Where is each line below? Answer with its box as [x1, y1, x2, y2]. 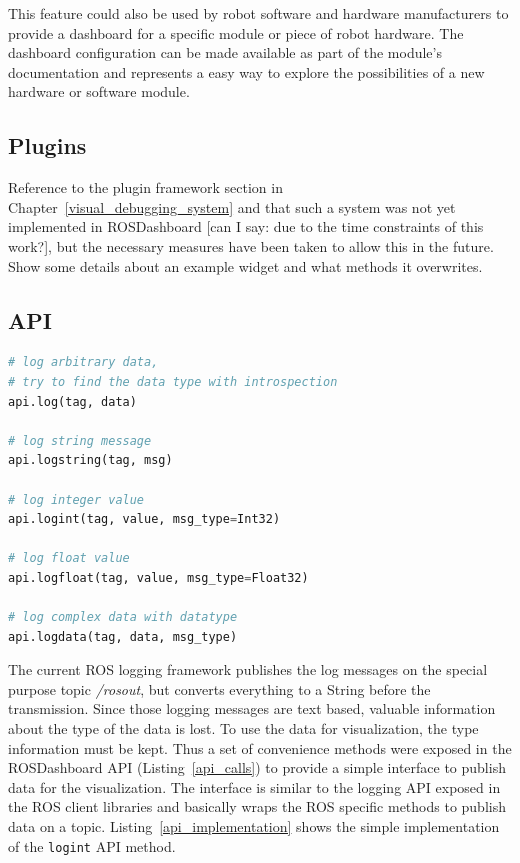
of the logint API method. [8, 835, 176, 856]
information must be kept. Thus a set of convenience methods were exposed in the [8, 737, 512, 758]
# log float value [8, 551, 130, 566]
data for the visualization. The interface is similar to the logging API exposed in [8, 776, 501, 797]
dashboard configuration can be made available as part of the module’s [8, 42, 442, 63]
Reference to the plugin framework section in [8, 177, 283, 198]
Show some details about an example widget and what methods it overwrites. [8, 255, 483, 276]
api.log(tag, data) [8, 394, 137, 409]
